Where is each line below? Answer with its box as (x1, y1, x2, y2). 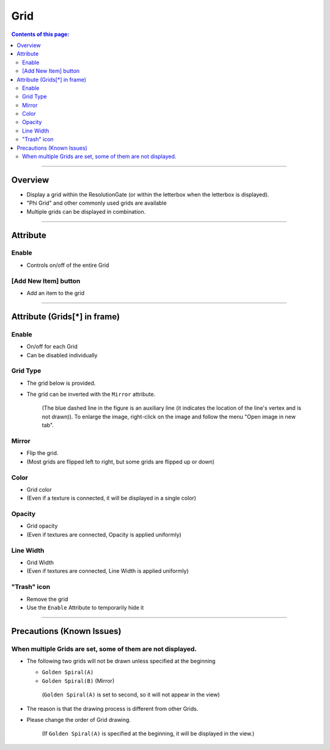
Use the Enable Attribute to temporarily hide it (26, 603, 144, 611)
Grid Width (26, 559, 54, 566)
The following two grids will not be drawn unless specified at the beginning (26, 657, 216, 665)
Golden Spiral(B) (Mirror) (42, 677, 115, 684)
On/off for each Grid (26, 343, 78, 351)
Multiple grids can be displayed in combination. (26, 208, 146, 215)
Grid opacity (26, 522, 58, 530)
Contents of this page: (11, 31, 70, 38)
